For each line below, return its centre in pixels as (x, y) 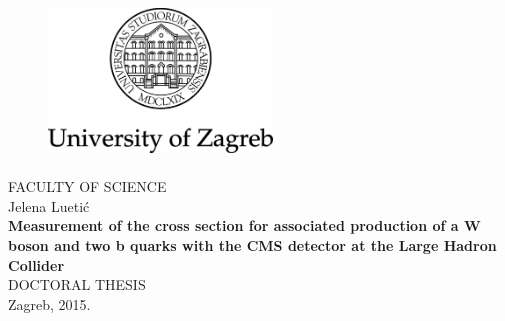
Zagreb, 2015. (49, 303)
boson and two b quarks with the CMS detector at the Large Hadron (252, 245)
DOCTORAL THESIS (77, 284)
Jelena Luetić (49, 205)
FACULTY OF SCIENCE (87, 186)
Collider (36, 264)
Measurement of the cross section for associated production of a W (244, 225)
